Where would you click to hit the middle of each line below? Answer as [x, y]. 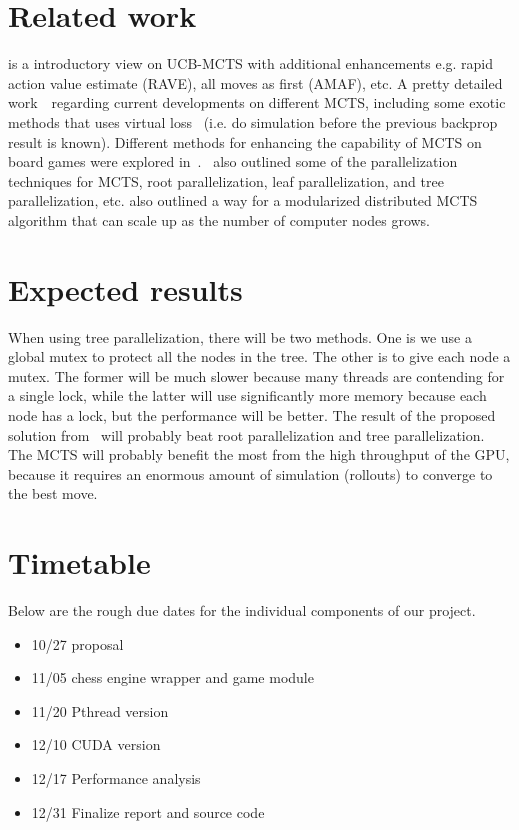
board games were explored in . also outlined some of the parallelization [233, 161]
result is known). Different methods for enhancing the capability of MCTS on [245, 141]
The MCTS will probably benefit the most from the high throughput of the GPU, [259, 454]
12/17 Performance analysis [116, 778]
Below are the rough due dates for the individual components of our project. [242, 610]
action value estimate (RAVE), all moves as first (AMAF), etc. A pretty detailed [255, 82]
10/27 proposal [77, 643]
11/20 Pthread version [100, 710]
